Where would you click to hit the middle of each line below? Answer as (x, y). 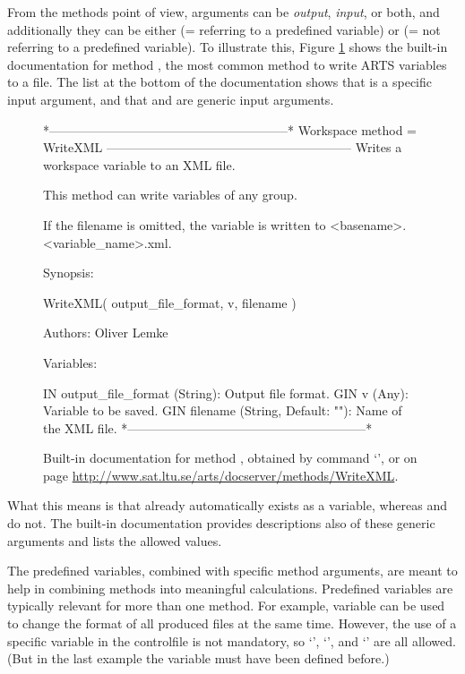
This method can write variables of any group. (170, 195)
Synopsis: (69, 273)
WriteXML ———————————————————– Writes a (223, 147)
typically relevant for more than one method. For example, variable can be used (226, 606)
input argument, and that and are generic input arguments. (171, 99)
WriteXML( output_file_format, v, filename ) (170, 302)
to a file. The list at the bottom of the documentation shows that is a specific (220, 82)
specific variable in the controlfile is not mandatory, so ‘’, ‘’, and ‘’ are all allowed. (232, 640)
